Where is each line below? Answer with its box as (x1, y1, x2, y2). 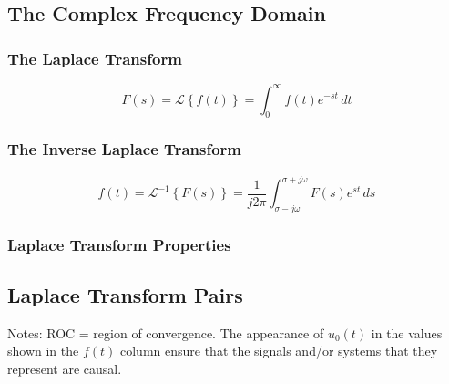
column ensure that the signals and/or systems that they (119, 341, 438, 360)
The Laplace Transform (7, 47, 182, 69)
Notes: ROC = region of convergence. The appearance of (7, 323, 324, 342)
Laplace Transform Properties (7, 233, 231, 255)
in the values (371, 323, 443, 342)
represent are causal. (7, 359, 122, 379)
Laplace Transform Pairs (7, 281, 243, 309)
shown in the (7, 341, 79, 360)
